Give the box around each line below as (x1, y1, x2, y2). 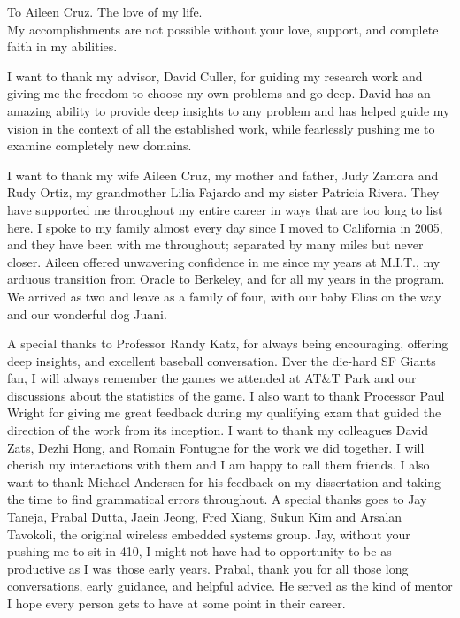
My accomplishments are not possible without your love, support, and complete (7, 19, 439, 38)
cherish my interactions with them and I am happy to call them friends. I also (7, 455, 430, 474)
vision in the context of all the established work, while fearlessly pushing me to (7, 118, 435, 137)
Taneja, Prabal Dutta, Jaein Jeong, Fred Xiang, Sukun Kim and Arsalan (7, 507, 402, 526)
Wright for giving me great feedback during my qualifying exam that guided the (7, 403, 441, 422)
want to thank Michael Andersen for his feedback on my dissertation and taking (7, 472, 441, 491)
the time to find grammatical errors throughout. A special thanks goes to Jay (7, 490, 427, 508)
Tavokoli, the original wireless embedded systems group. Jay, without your (7, 524, 410, 543)
